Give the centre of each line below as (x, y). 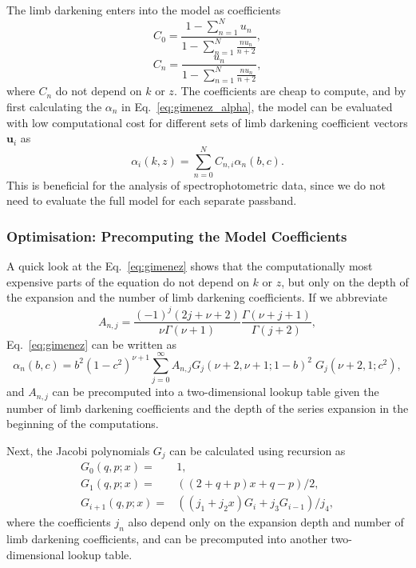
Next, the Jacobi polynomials (78, 450)
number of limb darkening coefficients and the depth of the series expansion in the (208, 408)
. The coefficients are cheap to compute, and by (290, 91)
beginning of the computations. (83, 424)
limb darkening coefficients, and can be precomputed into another (167, 539)
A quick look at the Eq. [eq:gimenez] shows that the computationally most (190, 266)
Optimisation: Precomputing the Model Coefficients (177, 236)
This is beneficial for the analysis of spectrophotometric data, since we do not (196, 184)
